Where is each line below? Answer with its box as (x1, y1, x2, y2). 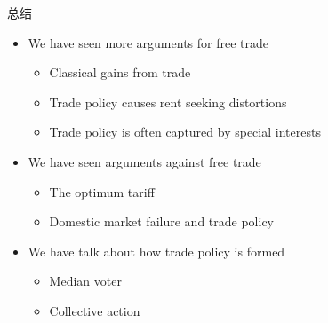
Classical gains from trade (49, 63, 191, 82)
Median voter (49, 272, 122, 290)
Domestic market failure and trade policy (49, 212, 274, 231)
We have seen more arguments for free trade (28, 33, 268, 51)
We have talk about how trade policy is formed (28, 241, 285, 260)
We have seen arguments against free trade (28, 152, 261, 170)
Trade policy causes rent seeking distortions (49, 92, 287, 111)
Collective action (49, 301, 140, 319)
